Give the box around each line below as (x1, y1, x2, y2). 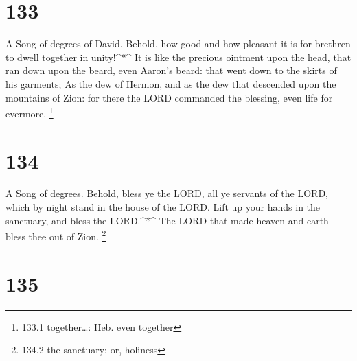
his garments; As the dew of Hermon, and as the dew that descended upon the (5, 76, 336, 91)
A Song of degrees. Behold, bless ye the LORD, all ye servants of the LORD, (5, 186, 328, 200)
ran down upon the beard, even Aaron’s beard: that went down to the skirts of (5, 63, 337, 78)
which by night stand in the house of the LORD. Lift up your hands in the (5, 200, 321, 214)
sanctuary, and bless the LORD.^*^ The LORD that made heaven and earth (5, 213, 329, 227)
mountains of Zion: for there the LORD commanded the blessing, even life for (5, 90, 333, 104)
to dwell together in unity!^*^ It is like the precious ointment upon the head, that (5, 49, 352, 64)
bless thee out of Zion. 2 (5, 227, 106, 243)
